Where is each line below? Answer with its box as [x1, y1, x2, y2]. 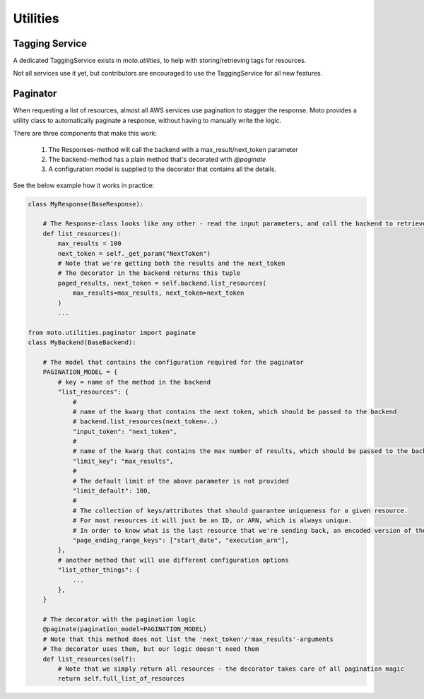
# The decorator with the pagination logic [42, 616, 196, 623]
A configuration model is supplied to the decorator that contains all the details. [48, 165, 277, 173]
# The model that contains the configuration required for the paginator [42, 358, 304, 366]
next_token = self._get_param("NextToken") [57, 249, 211, 257]
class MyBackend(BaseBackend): [28, 339, 137, 346]
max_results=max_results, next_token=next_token [72, 289, 245, 297]
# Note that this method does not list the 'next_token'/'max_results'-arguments [42, 635, 334, 643]
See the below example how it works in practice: [13, 181, 155, 189]
